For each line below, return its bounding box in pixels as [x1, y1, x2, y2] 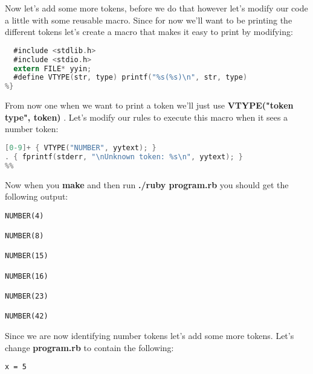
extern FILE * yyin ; [13, 64, 92, 73]
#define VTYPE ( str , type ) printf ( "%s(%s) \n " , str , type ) [13, 73, 248, 82]
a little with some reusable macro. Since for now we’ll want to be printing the [5, 13, 292, 26]
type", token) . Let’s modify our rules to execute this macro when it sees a [5, 110, 288, 123]
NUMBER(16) [5, 271, 48, 280]
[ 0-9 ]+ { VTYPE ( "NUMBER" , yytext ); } [5, 143, 156, 152]
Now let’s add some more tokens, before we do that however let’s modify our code [5, 2, 308, 14]
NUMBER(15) [5, 252, 48, 261]
